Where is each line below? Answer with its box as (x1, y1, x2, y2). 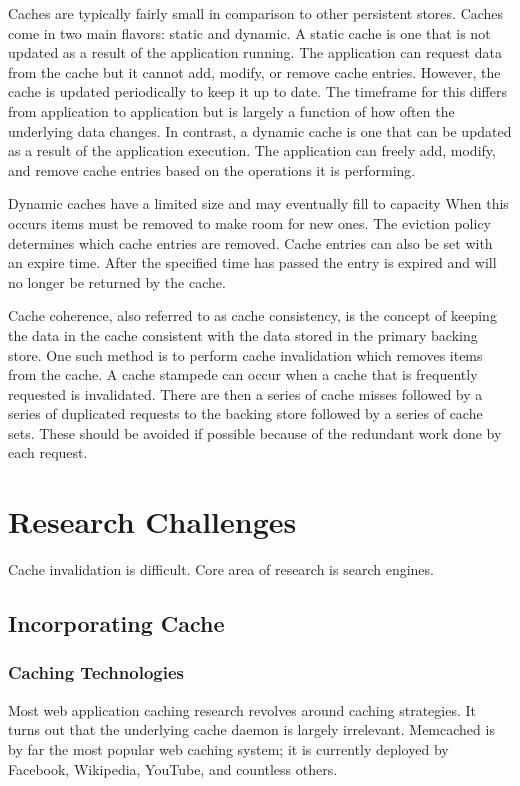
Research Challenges (8, 501, 297, 542)
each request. (8, 442, 88, 463)
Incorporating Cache (8, 608, 225, 639)
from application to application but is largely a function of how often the (8, 100, 455, 121)
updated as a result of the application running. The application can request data (8, 42, 502, 63)
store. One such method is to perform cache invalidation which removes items (8, 344, 483, 365)
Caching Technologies (8, 660, 184, 685)
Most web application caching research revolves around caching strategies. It (8, 699, 476, 720)
